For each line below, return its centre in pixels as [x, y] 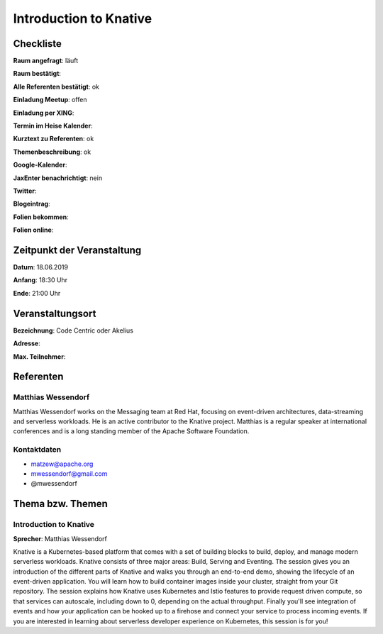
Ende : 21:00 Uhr [37, 293]
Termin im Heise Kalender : [53, 126]
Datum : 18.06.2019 [41, 267]
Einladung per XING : [44, 113]
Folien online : [33, 230]
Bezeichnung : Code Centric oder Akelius [73, 330]
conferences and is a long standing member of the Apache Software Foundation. [131, 431]
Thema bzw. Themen [60, 504]
